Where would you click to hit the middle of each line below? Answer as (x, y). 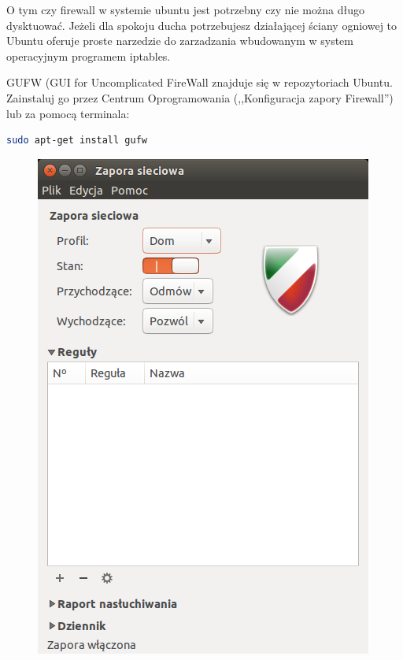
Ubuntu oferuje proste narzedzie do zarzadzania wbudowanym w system (180, 41)
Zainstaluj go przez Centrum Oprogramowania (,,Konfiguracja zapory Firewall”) (200, 97)
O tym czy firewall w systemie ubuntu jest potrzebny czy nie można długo (185, 9)
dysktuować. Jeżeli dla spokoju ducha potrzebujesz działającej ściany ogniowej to (202, 25)
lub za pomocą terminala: (68, 113)
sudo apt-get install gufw (77, 141)
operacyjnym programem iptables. (89, 56)
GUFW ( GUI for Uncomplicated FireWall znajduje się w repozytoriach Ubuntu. (200, 82)
